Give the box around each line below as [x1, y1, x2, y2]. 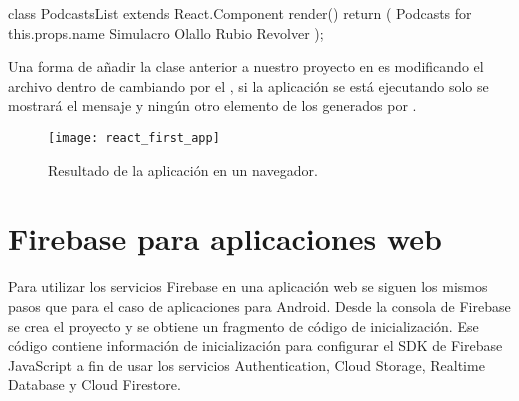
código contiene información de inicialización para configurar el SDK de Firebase [8, 335, 503, 356]
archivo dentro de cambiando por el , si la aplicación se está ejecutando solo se [8, 75, 489, 96]
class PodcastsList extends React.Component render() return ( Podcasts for [8, 3, 472, 23]
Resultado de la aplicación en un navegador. [48, 159, 318, 180]
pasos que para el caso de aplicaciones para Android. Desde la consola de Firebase [8, 295, 511, 316]
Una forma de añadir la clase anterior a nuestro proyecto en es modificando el [8, 56, 484, 77]
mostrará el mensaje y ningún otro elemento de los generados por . [8, 95, 417, 116]
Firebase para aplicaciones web [8, 218, 442, 259]
